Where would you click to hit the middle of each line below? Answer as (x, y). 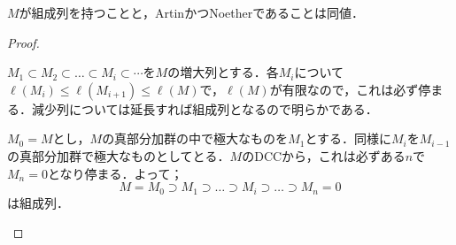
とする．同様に (348, 138)
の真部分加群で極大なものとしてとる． (119, 155)
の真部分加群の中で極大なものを (195, 138)
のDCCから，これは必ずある (324, 155)
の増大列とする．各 (223, 72)
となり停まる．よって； (115, 173)
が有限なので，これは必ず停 (350, 89)
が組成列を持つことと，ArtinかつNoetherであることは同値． (192, 12)
